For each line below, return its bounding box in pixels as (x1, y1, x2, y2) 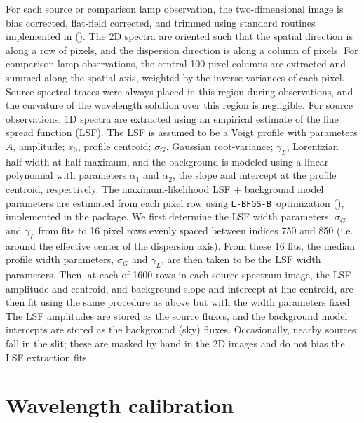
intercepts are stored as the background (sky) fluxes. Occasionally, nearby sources (6, 322, 356, 337)
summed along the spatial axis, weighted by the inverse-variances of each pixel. (6, 69, 345, 84)
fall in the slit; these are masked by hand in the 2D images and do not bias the (6, 335, 345, 350)
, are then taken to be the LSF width (161, 252, 321, 267)
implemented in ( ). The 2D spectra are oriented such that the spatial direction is (6, 29, 353, 43)
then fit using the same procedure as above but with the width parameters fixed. (6, 295, 353, 309)
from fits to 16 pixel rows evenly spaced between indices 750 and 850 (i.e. (38, 222, 353, 237)
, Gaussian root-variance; (166, 138, 274, 153)
